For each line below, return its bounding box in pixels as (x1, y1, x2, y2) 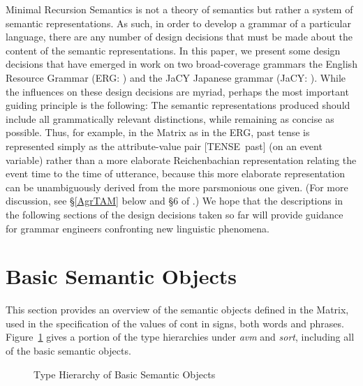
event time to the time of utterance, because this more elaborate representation (6, 166, 346, 181)
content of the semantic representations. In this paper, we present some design (6, 43, 341, 57)
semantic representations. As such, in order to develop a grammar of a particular (6, 15, 351, 30)
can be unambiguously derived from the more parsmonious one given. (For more (6, 179, 348, 194)
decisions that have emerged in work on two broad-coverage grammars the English (6, 57, 357, 71)
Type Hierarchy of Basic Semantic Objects (34, 366, 216, 381)
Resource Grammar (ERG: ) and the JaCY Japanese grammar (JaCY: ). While (6, 70, 346, 84)
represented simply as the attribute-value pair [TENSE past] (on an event (6, 138, 323, 153)
